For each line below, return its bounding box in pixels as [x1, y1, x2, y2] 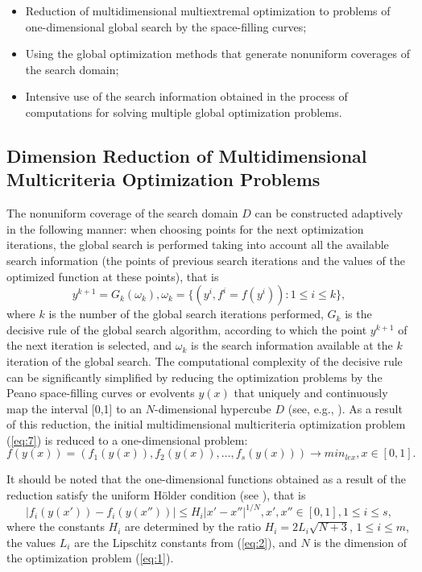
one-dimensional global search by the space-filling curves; [25, 18, 307, 35]
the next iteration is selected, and [6, 337, 172, 354]
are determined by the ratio [125, 518, 261, 535]
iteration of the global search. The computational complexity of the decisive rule [6, 352, 403, 369]
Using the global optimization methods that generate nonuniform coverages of [25, 45, 410, 62]
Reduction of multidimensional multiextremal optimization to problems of [25, 2, 391, 19]
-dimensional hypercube [154, 400, 271, 417]
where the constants [6, 518, 105, 535]
